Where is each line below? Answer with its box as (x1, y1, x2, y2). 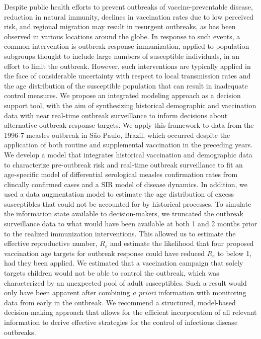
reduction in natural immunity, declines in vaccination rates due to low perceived (4, 11, 254, 22)
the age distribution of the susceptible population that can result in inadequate (4, 80, 248, 91)
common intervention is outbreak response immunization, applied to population (4, 41, 249, 51)
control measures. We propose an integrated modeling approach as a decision (4, 90, 241, 101)
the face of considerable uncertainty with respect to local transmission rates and (4, 70, 251, 81)
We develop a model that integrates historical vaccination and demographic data (4, 149, 252, 159)
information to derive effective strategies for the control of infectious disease (4, 317, 238, 327)
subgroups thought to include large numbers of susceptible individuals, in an (4, 50, 240, 61)
